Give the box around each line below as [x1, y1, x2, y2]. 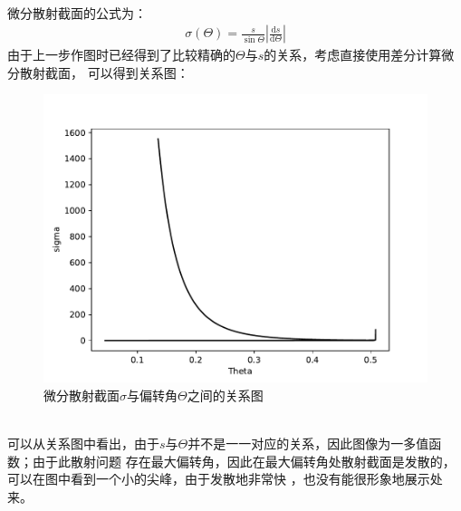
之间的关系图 [187, 386, 264, 404]
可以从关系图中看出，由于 [7, 434, 159, 453]
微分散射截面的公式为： [7, 3, 147, 22]
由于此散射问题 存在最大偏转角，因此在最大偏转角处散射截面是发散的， [32, 451, 456, 470]
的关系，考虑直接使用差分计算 [264, 45, 442, 64]
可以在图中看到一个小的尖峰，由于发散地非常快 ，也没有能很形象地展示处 [7, 469, 443, 488]
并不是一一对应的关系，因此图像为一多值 [187, 434, 429, 453]
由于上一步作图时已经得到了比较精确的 [7, 45, 235, 64]
